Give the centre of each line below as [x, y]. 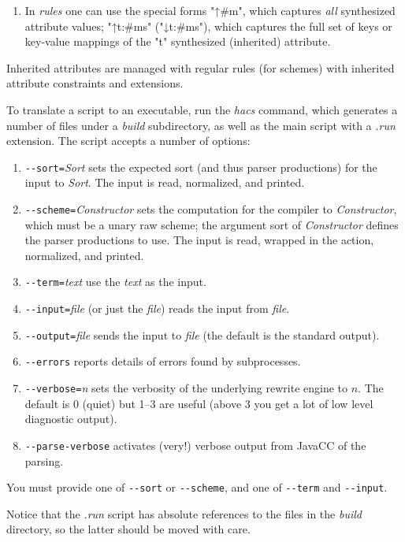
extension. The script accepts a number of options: [128, 141]
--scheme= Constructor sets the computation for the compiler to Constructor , [211, 209]
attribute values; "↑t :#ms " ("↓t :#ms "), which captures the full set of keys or [208, 26]
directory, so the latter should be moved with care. [128, 529]
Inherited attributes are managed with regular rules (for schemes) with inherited [201, 67]
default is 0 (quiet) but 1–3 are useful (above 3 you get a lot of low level [199, 403]
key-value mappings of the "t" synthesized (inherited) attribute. [178, 41]
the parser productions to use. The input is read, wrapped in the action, [199, 240]
